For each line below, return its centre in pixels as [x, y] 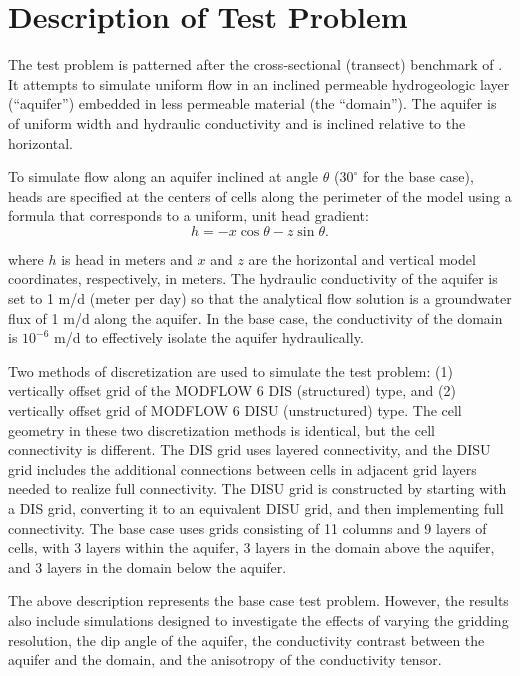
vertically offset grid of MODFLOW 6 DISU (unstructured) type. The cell [235, 410]
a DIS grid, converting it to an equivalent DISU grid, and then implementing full [256, 508]
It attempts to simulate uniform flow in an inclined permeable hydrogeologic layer [259, 83]
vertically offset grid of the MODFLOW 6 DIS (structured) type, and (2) [232, 390]
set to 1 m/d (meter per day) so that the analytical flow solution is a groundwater [260, 298]
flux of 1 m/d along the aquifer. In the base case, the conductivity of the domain [255, 317]
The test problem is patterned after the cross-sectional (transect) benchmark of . [255, 64]
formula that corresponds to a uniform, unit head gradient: [188, 215]
